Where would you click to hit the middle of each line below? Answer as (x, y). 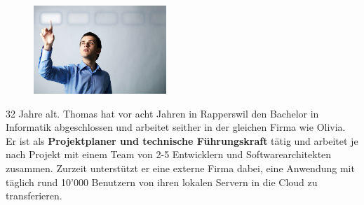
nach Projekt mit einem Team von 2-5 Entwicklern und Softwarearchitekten (169, 154)
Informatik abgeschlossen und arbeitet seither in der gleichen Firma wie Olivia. (176, 127)
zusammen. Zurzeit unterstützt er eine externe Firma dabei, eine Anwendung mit (180, 168)
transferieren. (34, 196)
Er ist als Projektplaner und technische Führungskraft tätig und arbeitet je (182, 140)
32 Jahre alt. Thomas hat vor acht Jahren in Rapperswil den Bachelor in (162, 113)
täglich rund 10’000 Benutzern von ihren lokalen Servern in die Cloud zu (162, 182)
